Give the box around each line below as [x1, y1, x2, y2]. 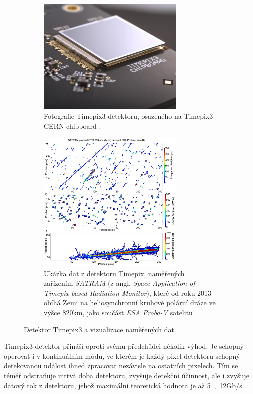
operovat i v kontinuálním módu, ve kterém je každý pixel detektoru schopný [4, 350, 240, 361]
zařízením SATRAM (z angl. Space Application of [44, 278, 195, 288]
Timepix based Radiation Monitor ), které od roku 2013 [44, 287, 212, 298]
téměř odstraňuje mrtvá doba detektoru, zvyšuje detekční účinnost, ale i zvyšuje [4, 370, 249, 380]
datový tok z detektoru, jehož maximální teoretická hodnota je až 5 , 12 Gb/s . [4, 380, 244, 390]
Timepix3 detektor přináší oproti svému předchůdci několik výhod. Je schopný [4, 341, 244, 351]
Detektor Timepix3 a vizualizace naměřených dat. [24, 324, 176, 334]
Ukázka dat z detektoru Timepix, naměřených [44, 268, 185, 278]
